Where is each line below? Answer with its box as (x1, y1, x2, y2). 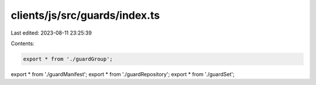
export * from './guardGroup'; (23, 56, 114, 62)
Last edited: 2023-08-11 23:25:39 (11, 29, 92, 36)
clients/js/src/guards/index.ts (11, 9, 160, 22)
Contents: (11, 40, 35, 47)
